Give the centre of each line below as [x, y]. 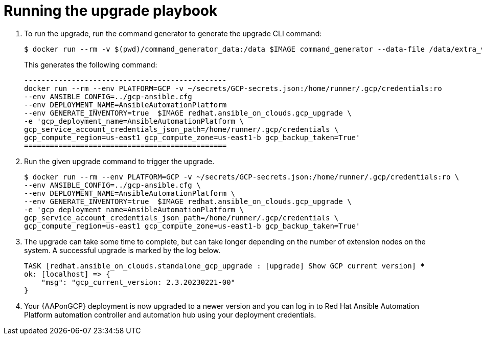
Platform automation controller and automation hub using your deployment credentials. [170, 314]
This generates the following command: [91, 64]
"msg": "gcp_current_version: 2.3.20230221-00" [138, 282]
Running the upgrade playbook [111, 11]
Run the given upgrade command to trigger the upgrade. [119, 161]
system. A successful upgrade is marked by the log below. [122, 250]
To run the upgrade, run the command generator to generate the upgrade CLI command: [173, 33]
